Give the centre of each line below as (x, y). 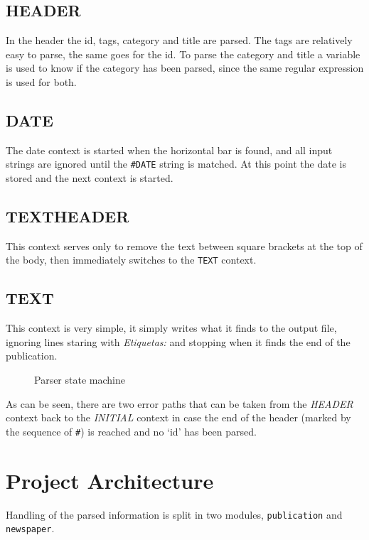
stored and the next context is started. (90, 178)
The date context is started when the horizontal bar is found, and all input (169, 150)
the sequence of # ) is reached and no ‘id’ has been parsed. (131, 431)
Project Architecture (110, 480)
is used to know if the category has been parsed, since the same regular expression (185, 68)
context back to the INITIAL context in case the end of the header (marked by (178, 417)
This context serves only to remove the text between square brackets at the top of (184, 245)
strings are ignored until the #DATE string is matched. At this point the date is (176, 164)
